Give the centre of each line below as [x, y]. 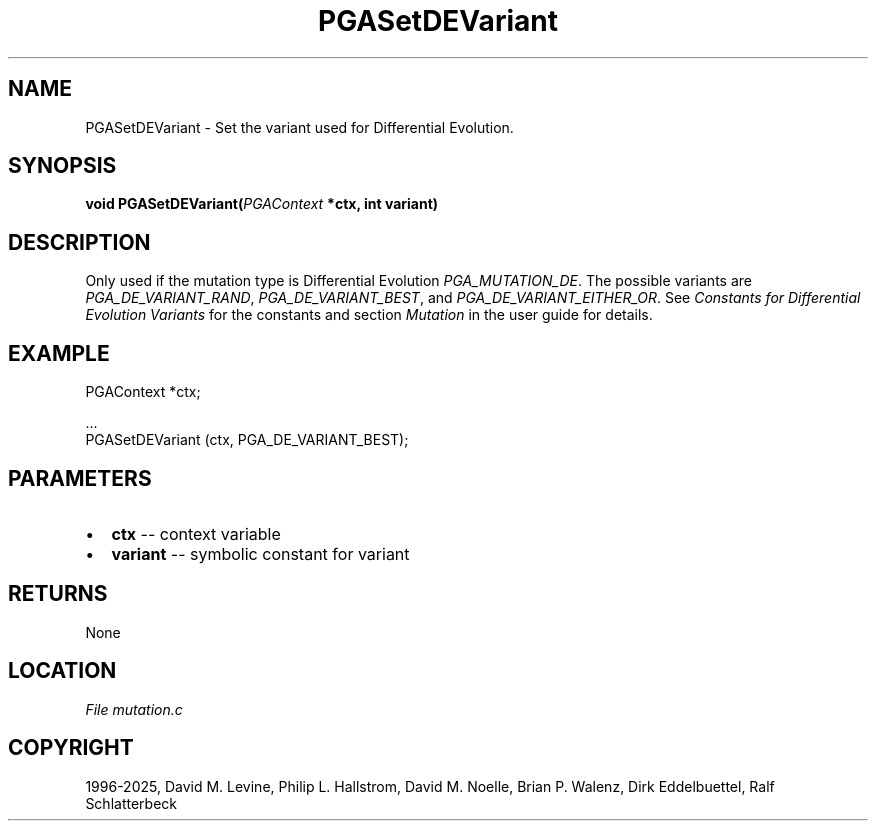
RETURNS [58, 594]
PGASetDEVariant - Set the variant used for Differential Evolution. [299, 127]
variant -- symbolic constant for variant [260, 553]
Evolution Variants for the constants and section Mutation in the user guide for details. [369, 315]
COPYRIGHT [71, 748]
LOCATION [62, 671]
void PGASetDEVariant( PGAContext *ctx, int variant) [262, 204]
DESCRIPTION [79, 242]
